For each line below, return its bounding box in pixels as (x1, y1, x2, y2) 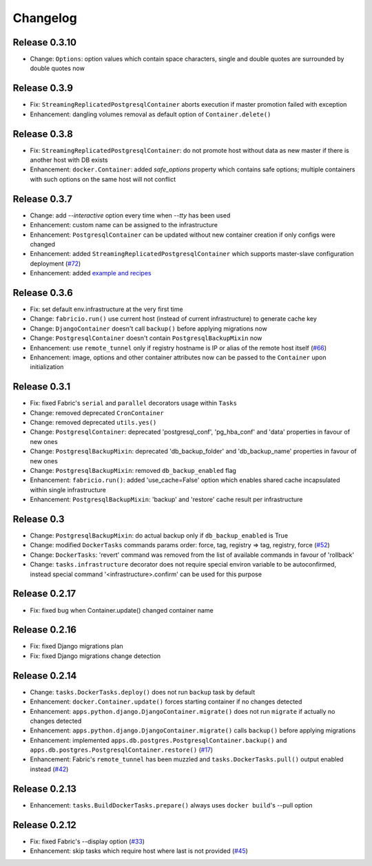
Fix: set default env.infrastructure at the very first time (30, 305, 183, 313)
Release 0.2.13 (12, 783, 77, 794)
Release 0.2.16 (12, 624, 77, 636)
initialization (30, 363, 64, 371)
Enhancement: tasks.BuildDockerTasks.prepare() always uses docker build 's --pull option (30, 801, 313, 809)
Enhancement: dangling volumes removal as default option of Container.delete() (30, 110, 271, 118)
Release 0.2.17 (12, 588, 76, 600)
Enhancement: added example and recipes (30, 269, 152, 277)
